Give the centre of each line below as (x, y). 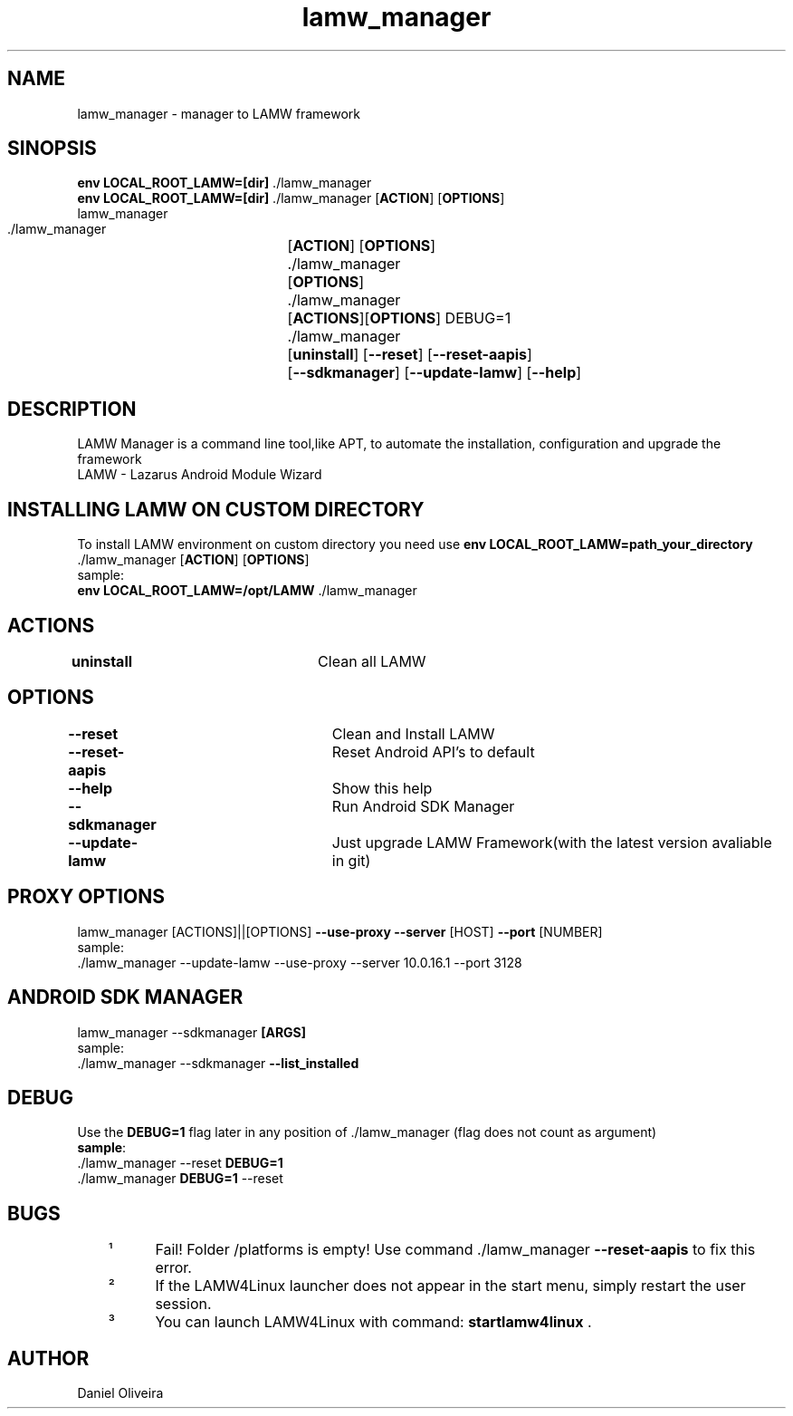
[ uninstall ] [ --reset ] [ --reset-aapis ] (410, 355)
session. (183, 1304)
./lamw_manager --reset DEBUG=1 (180, 1163)
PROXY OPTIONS (86, 897)
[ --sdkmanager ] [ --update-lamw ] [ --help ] (435, 373)
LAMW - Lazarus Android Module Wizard (200, 475)
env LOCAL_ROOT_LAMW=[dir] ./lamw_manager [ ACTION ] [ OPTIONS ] (291, 198)
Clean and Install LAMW (413, 733)
